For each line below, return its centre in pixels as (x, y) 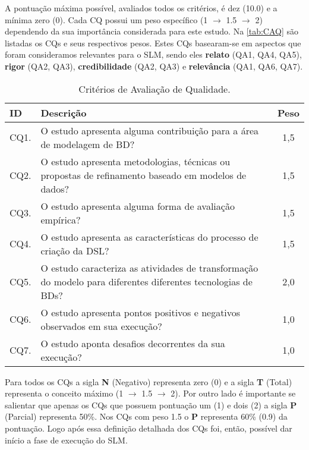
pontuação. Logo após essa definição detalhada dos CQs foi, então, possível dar (149, 428)
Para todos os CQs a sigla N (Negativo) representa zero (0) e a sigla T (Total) (149, 381)
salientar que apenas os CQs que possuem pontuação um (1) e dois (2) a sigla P (151, 405)
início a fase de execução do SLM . (66, 440)
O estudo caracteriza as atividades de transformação (149, 268)
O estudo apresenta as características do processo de (149, 237)
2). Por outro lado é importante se (233, 393)
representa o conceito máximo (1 (64, 393)
